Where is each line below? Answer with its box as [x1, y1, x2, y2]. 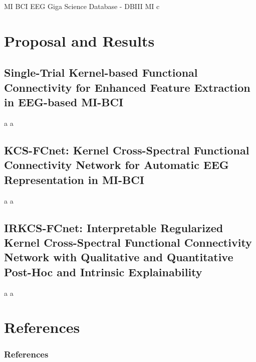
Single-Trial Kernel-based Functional [4, 65, 198, 80]
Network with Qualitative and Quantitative [4, 249, 233, 265]
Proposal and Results [4, 30, 155, 51]
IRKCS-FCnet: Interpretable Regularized [4, 220, 223, 235]
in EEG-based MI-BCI [4, 94, 124, 110]
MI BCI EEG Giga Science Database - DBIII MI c [4, 1, 160, 11]
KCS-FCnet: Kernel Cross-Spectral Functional [4, 142, 249, 157]
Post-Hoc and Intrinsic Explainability [4, 264, 202, 279]
